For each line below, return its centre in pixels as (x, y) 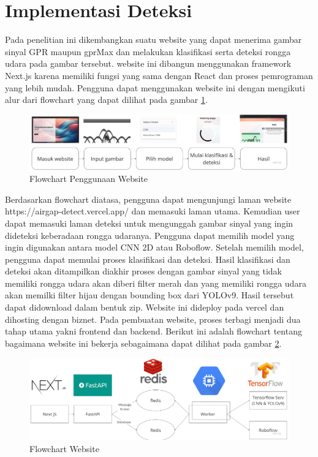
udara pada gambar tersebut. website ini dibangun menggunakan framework (148, 63)
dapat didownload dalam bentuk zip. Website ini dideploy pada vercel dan (145, 307)
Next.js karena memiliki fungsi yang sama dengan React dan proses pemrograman (159, 75)
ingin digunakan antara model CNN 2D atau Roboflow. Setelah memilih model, (154, 247)
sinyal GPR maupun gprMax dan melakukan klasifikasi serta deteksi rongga (148, 51)
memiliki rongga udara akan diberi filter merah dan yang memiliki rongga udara (156, 283)
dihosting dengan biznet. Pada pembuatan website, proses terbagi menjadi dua (153, 319)
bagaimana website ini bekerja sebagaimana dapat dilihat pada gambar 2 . (143, 343)
